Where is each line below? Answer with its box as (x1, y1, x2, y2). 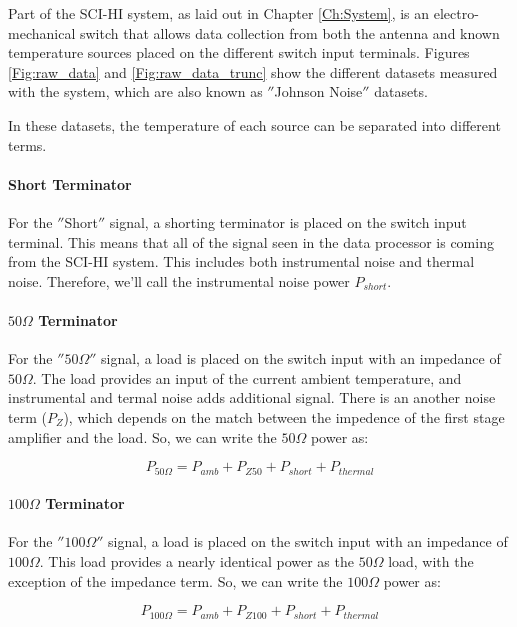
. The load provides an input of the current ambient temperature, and (32, 367, 462, 388)
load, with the (388, 550, 474, 571)
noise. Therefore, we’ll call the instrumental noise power (8, 270, 350, 291)
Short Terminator (8, 173, 132, 194)
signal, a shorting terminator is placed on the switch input (109, 211, 467, 232)
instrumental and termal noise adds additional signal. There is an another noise (8, 387, 496, 408)
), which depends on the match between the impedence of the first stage (63, 406, 505, 427)
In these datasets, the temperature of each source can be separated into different (8, 114, 501, 135)
